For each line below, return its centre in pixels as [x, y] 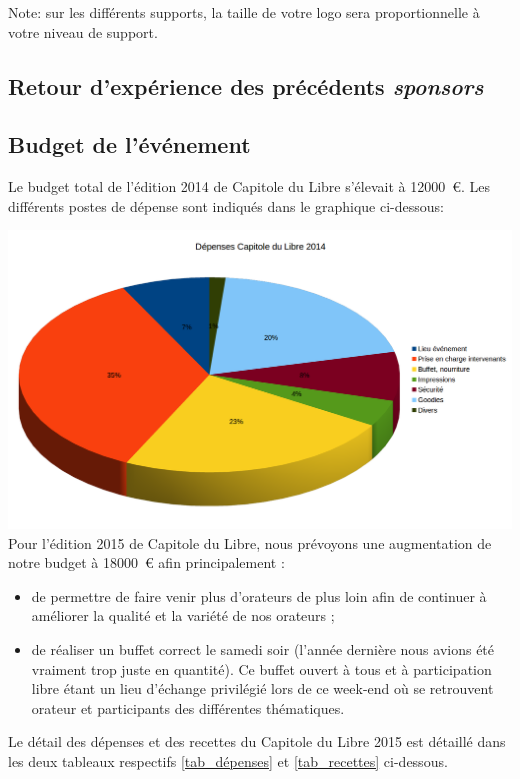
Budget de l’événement [129, 144]
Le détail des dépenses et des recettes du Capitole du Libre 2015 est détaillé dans [257, 741]
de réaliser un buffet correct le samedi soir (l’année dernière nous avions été [263, 649]
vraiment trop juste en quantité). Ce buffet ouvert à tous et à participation [261, 668]
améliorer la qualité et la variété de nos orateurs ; [183, 615]
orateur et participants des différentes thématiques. [188, 707]
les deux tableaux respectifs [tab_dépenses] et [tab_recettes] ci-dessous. [228, 761]
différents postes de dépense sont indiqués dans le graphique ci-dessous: [226, 205]
